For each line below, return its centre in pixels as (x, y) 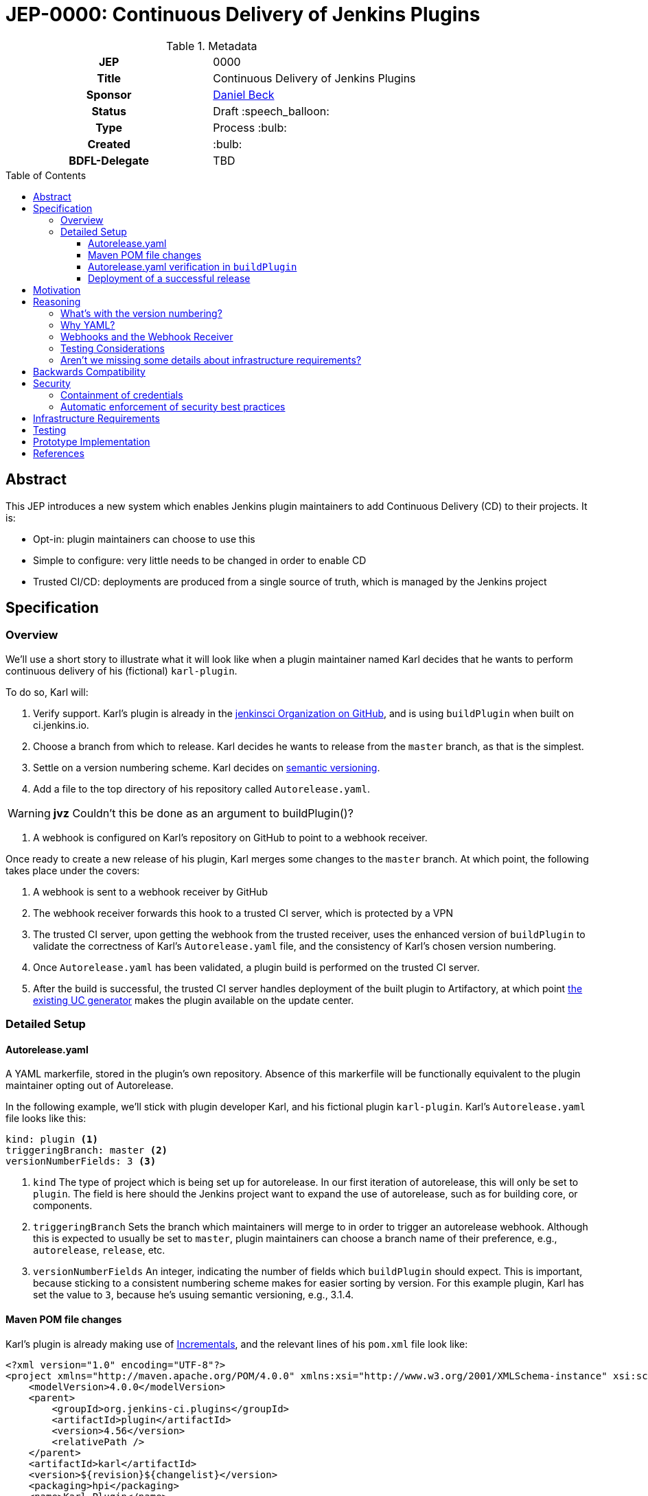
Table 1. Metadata (212, 46)
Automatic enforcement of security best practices (173, 406)
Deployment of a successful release (169, 278)
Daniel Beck (244, 94)
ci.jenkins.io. (61, 725)
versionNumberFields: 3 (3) (81, 1161)
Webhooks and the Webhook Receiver (147, 336)
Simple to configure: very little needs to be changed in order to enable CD (200, 560)
